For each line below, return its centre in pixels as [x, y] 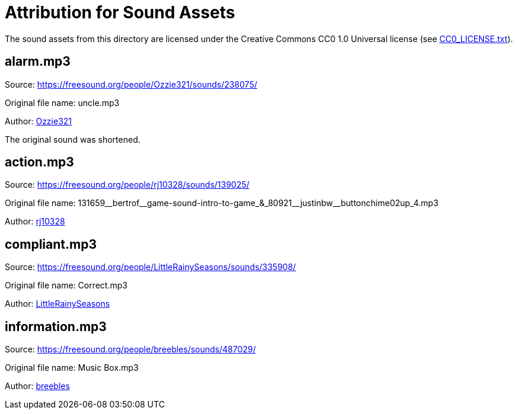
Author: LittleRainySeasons [58, 304]
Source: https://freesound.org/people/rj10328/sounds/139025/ [127, 185]
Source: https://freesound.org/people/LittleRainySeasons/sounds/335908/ [151, 267]
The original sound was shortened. [73, 139]
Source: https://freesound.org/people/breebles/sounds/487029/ [130, 349]
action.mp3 [39, 162]
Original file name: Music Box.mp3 [72, 368]
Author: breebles [37, 386]
